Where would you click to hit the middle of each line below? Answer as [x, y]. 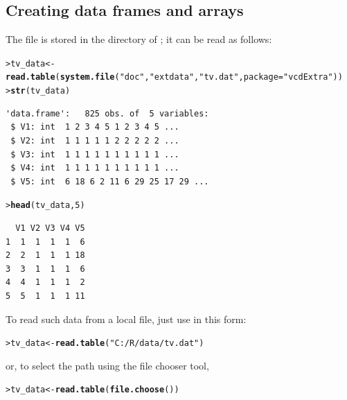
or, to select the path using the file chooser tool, [107, 365]
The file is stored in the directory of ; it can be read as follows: [139, 39]
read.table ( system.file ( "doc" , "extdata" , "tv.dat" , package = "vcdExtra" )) [174, 77]
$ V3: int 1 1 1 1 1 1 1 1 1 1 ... [95, 154]
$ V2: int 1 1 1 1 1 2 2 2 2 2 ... [95, 140]
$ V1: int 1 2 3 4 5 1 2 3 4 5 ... [95, 127]
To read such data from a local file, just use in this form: [126, 319]
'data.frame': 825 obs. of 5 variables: [107, 113]
